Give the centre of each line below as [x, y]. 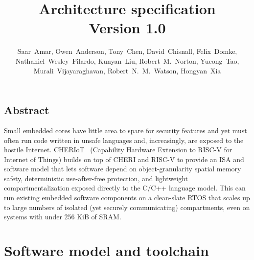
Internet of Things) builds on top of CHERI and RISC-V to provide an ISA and [124, 159]
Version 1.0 [127, 28]
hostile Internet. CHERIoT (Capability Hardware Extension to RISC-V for [118, 150]
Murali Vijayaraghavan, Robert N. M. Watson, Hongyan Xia [127, 70]
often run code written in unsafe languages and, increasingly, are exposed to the [124, 140]
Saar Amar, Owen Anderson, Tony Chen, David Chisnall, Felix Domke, [127, 51]
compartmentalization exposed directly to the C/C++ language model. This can [125, 188]
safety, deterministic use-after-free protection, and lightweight [96, 178]
